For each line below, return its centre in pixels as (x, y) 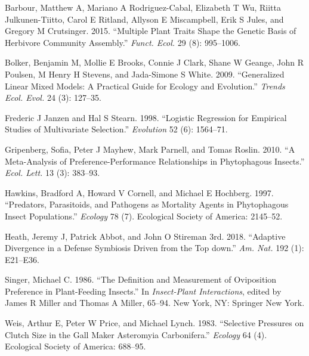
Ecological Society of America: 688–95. (75, 346)
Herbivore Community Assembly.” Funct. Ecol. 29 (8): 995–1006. (123, 42)
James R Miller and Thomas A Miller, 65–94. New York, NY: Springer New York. (155, 303)
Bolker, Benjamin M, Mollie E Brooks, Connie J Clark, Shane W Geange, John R (154, 62)
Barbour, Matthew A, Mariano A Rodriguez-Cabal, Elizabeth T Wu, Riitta (143, 7)
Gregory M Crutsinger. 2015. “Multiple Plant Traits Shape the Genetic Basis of (151, 31)
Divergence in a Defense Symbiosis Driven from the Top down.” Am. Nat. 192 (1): (154, 248)
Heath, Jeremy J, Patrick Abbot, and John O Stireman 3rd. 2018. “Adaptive (145, 236)
